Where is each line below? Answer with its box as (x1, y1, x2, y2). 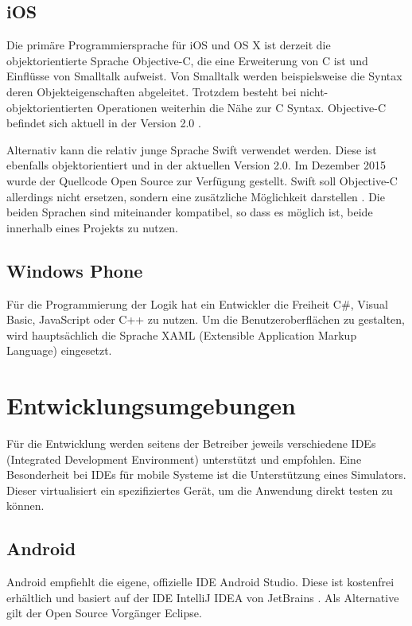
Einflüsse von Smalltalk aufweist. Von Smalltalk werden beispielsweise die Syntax (6, 68, 402, 84)
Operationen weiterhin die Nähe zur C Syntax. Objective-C (96, 99, 387, 115)
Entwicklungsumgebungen (6, 389, 296, 422)
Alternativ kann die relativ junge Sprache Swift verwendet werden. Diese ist (6, 141, 377, 157)
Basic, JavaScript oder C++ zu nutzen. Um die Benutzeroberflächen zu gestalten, (6, 311, 405, 328)
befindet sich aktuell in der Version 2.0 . (6, 115, 201, 131)
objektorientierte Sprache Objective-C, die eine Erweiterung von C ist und (6, 52, 368, 68)
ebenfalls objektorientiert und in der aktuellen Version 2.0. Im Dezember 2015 (6, 157, 386, 173)
